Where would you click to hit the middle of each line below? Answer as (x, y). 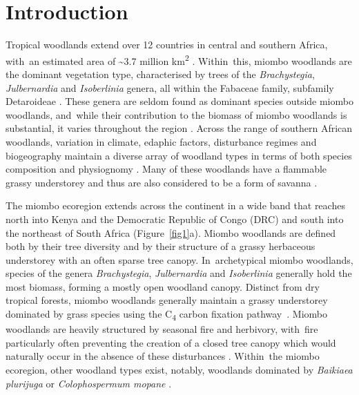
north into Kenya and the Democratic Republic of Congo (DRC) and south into (175, 219)
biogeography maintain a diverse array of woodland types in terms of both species (179, 155)
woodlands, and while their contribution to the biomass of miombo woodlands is (176, 114)
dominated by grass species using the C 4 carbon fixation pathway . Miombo (166, 315)
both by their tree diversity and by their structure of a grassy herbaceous (161, 246)
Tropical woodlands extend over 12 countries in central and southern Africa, (167, 45)
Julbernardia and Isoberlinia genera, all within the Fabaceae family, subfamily (170, 87)
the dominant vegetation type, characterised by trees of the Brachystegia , (160, 74)
